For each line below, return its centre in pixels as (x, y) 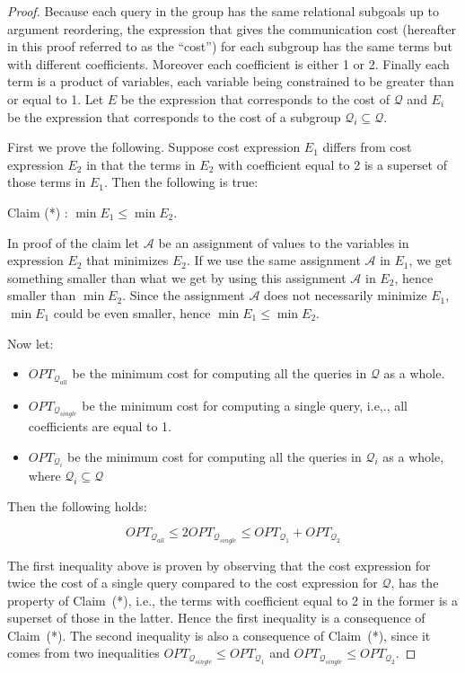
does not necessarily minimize (346, 295)
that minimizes (127, 260)
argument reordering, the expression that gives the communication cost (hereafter (232, 28)
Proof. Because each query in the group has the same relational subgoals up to (223, 11)
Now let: (31, 343)
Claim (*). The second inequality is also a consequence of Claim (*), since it (219, 635)
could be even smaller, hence (132, 312)
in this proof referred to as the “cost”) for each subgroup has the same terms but (230, 46)
